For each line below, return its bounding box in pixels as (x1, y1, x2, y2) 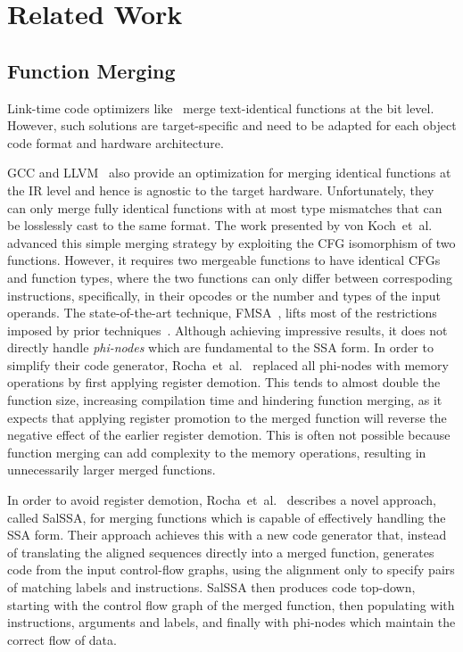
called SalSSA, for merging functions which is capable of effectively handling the (7, 508, 446, 526)
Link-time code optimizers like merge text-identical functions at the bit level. (7, 98, 434, 117)
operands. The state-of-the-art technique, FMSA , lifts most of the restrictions (7, 303, 437, 322)
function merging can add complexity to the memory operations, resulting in (7, 442, 426, 461)
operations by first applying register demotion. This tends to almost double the (7, 373, 441, 392)
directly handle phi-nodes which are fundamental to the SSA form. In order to (7, 338, 434, 357)
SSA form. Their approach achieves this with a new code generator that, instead (7, 525, 447, 544)
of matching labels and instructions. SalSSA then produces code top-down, (7, 578, 416, 597)
